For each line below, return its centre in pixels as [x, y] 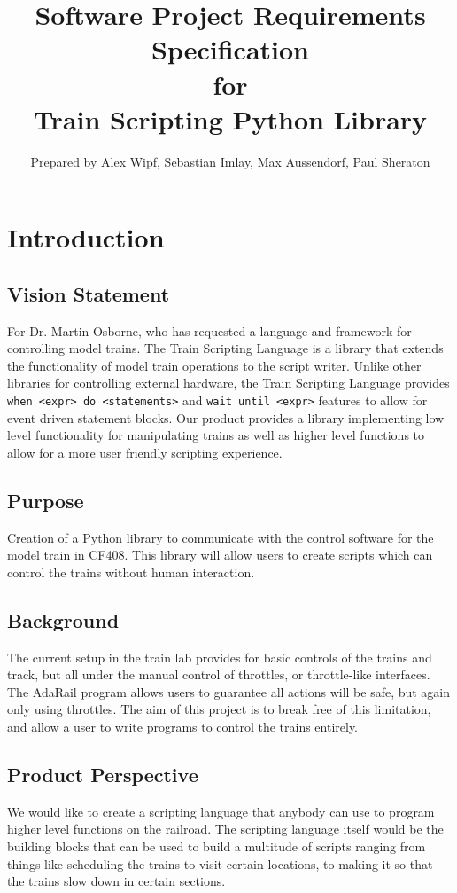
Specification [230, 49]
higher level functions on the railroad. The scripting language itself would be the [225, 829]
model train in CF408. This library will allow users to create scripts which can [220, 555]
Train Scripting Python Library [230, 118]
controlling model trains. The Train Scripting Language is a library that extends [225, 348]
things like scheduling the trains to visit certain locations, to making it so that [220, 863]
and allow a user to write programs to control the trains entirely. [183, 727]
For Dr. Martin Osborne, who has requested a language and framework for [209, 330]
